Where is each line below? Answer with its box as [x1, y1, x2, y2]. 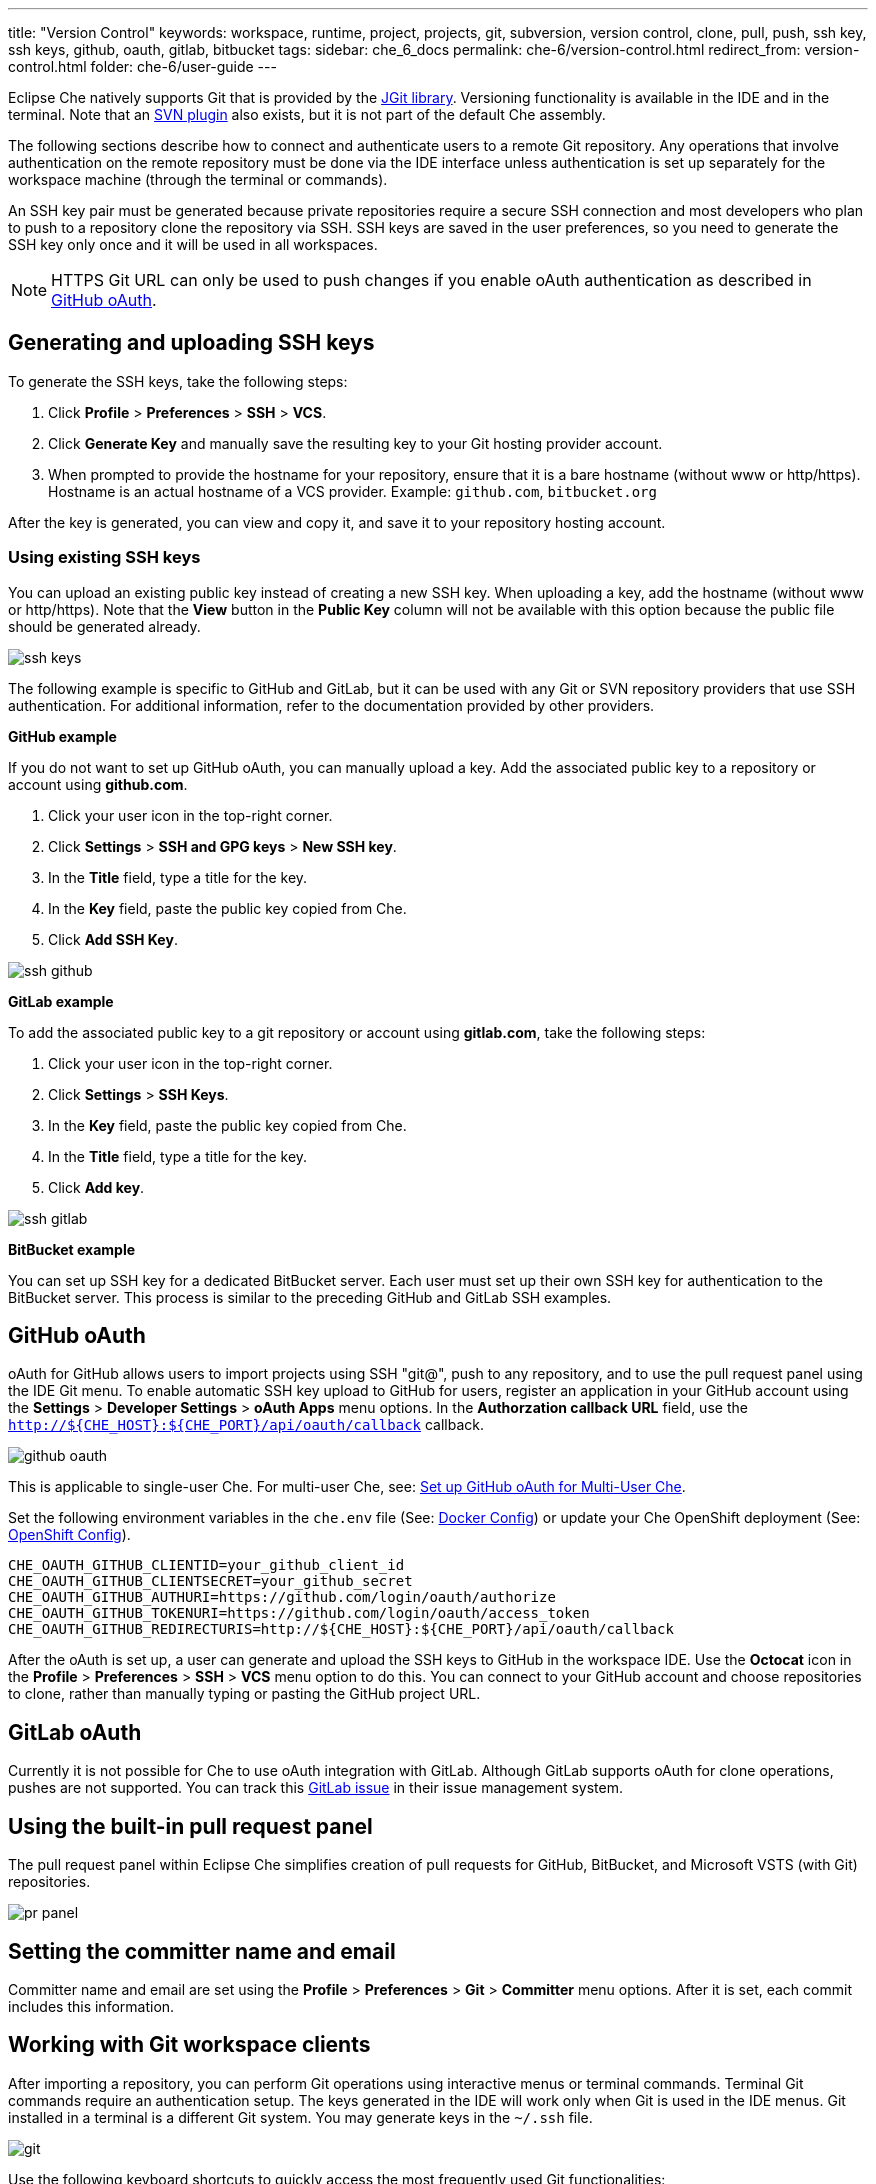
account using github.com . [8, 775, 188, 793]
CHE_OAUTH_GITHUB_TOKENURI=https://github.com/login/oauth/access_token [8, 1605, 590, 1622]
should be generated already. [8, 617, 201, 635]
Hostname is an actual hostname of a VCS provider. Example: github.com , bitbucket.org [48, 482, 657, 500]
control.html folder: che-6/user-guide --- [8, 58, 277, 75]
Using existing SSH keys [8, 547, 201, 568]
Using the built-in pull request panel [8, 1813, 373, 1839]
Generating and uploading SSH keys [8, 330, 375, 356]
